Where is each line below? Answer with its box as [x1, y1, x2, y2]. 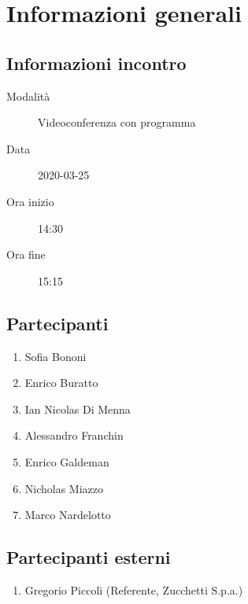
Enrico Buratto [24, 374, 98, 391]
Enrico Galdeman [24, 453, 109, 470]
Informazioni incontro [6, 50, 187, 75]
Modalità [6, 87, 50, 104]
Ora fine [6, 246, 46, 263]
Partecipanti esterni [6, 545, 171, 569]
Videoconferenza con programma [38, 114, 196, 131]
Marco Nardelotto [24, 506, 111, 523]
